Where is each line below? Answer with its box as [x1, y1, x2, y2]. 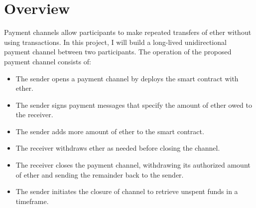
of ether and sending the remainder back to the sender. [15, 169, 184, 180]
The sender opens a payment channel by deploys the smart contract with [15, 73, 239, 83]
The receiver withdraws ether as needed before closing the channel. [15, 143, 220, 153]
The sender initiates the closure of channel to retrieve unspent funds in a [15, 186, 238, 197]
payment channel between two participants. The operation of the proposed [4, 46, 232, 57]
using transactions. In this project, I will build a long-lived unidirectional [4, 36, 227, 47]
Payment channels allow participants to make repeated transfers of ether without [4, 27, 252, 37]
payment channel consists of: [4, 56, 91, 66]
